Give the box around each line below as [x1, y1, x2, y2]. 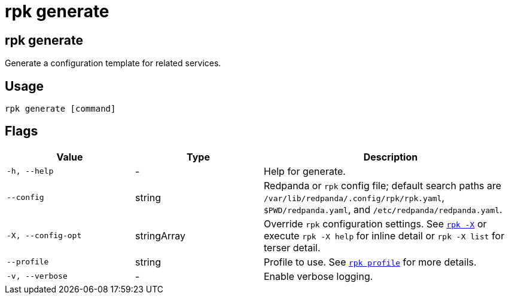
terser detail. [264, 241, 321, 254]
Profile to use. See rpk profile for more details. [264, 255, 477, 268]
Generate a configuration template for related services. [5, 58, 221, 69]
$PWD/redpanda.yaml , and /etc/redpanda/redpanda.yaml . [264, 203, 502, 215]
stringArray [135, 229, 186, 242]
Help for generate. [264, 165, 346, 177]
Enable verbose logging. [264, 270, 373, 282]
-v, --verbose [7, 272, 68, 281]
